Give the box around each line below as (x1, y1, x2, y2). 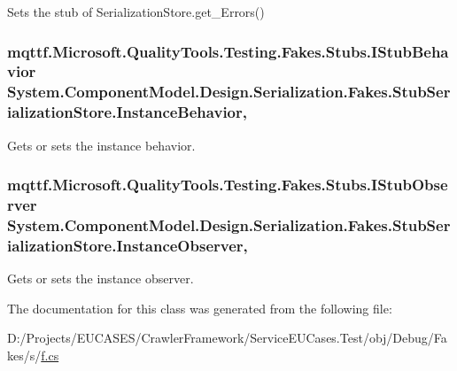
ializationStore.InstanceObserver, (7, 234, 248, 256)
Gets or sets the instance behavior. (7, 135, 196, 154)
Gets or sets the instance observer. (7, 269, 194, 288)
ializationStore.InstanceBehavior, (7, 101, 247, 123)
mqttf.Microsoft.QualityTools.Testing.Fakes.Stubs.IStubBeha (7, 40, 449, 62)
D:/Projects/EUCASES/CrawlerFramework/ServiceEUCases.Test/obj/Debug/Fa (7, 328, 447, 347)
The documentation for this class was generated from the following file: (7, 298, 392, 317)
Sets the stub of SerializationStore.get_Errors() (7, 3, 265, 20)
